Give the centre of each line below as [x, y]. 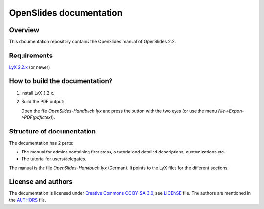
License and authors [41, 181]
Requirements [31, 55]
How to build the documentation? [61, 81]
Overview [24, 30]
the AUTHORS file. [28, 200]
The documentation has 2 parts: [41, 143]
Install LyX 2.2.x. [38, 93]
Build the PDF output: [43, 102]
